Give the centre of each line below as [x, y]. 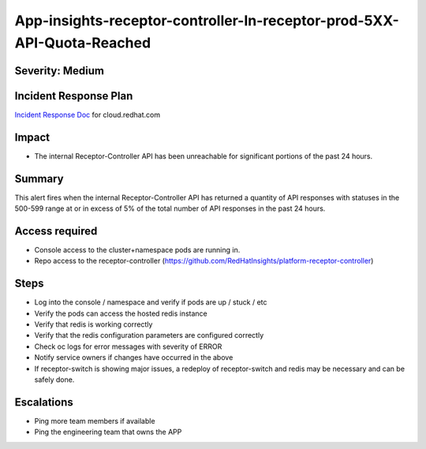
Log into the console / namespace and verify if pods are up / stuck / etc [151, 302]
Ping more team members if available [95, 421]
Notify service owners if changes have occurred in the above [134, 357]
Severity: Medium [59, 71]
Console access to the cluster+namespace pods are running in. [137, 249]
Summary [39, 179]
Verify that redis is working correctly [93, 324]
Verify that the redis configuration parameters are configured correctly [149, 335]
